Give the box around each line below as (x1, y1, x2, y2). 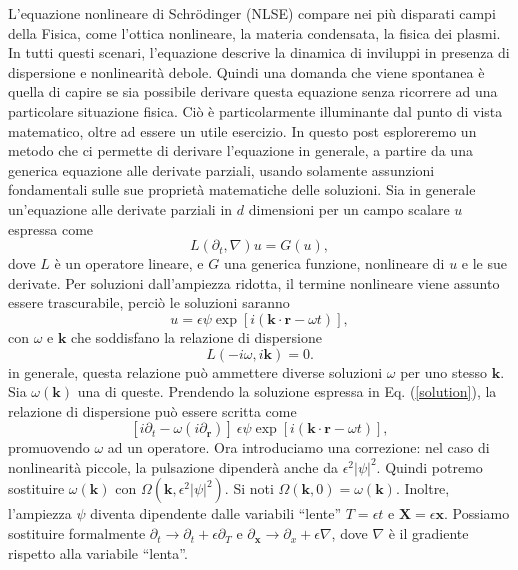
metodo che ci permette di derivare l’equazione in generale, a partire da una (8, 140, 473, 161)
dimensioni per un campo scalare (248, 198, 450, 219)
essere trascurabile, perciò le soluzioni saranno (8, 292, 290, 313)
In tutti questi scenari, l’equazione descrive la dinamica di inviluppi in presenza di (8, 42, 510, 63)
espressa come (8, 218, 94, 239)
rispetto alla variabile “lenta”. (8, 542, 188, 563)
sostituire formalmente (8, 523, 146, 544)
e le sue (461, 253, 508, 274)
